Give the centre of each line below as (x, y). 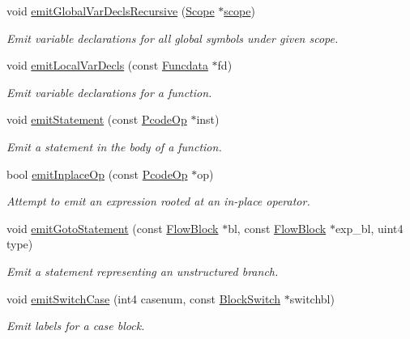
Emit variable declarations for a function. (109, 92)
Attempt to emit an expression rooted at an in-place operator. (158, 201)
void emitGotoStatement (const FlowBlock (113, 228)
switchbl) (312, 298)
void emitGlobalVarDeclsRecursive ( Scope (111, 11)
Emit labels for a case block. (76, 326)
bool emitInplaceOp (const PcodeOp (97, 174)
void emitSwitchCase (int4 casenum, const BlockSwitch (143, 298)
